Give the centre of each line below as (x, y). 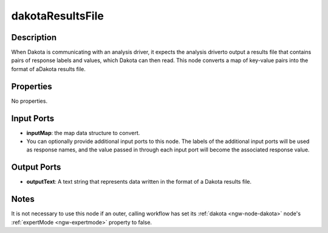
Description (34, 37)
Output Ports (36, 167)
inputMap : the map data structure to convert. (83, 133)
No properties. (29, 101)
